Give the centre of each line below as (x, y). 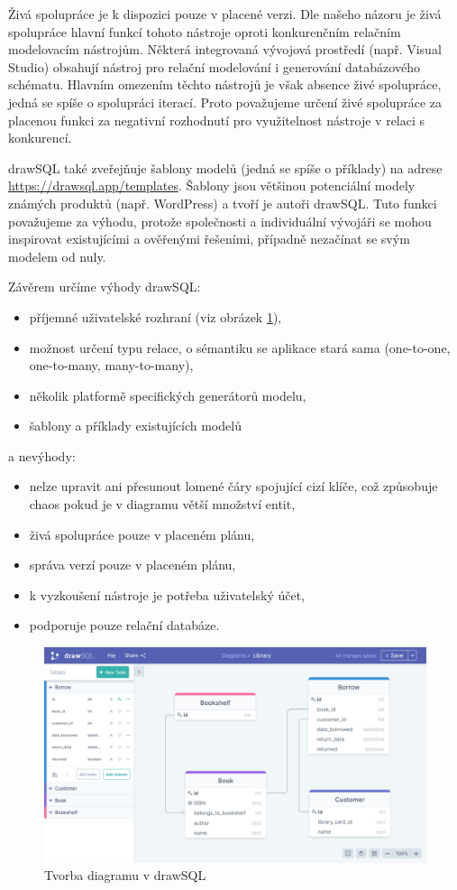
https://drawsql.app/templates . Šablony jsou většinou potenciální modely (212, 185)
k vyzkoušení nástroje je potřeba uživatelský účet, (167, 594)
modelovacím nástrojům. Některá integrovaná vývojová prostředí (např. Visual (225, 49)
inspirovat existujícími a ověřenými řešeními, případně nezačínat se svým (209, 239)
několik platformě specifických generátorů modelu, (168, 395)
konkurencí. (40, 138)
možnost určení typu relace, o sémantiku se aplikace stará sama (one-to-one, (240, 347)
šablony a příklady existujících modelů (135, 426)
